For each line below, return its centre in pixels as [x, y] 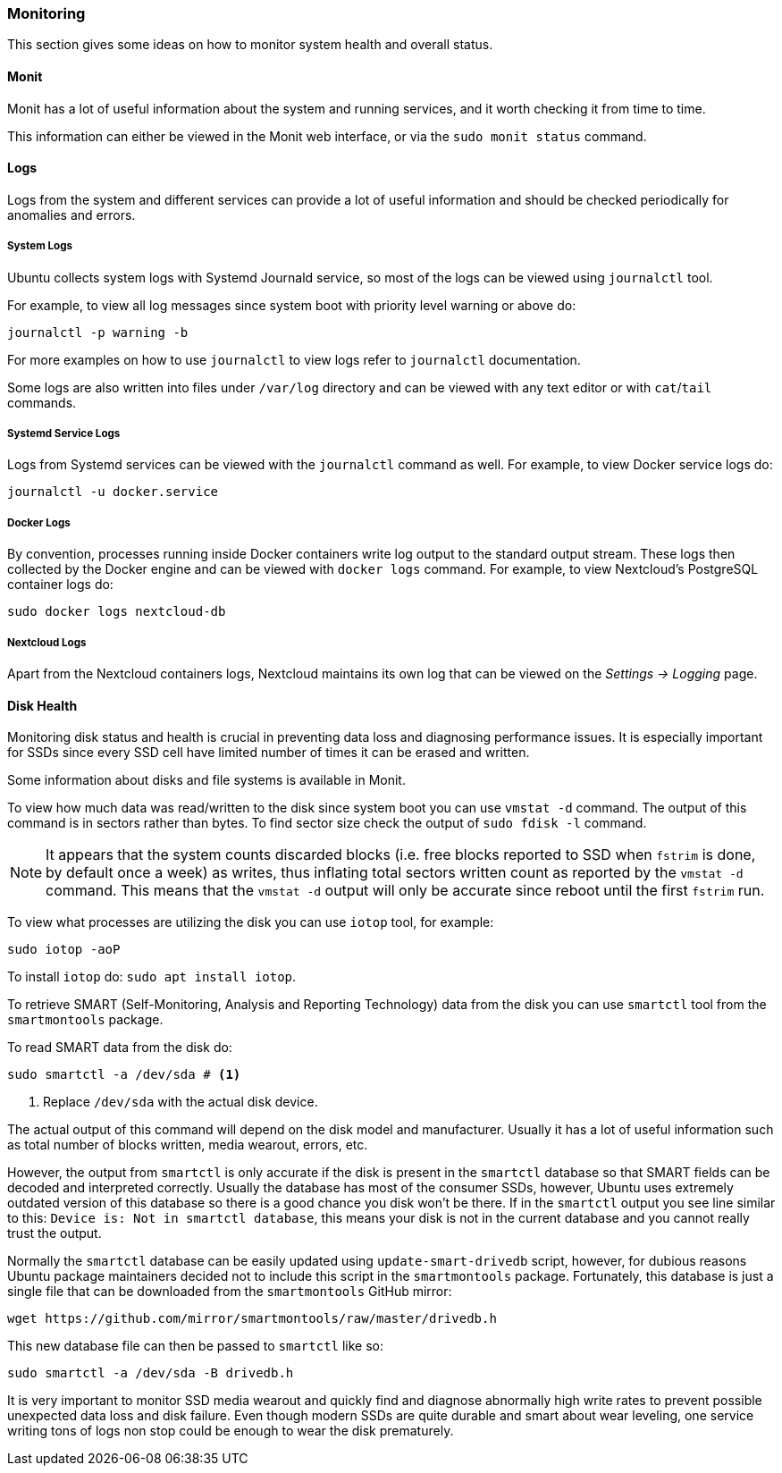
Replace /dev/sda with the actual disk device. [181, 1102]
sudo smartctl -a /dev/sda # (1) [124, 1075]
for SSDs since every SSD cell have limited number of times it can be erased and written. [269, 753]
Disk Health [42, 705]
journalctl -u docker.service [113, 492]
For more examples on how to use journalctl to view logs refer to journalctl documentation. [294, 359]
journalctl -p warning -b [98, 332]
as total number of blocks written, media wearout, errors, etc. [188, 1145]
